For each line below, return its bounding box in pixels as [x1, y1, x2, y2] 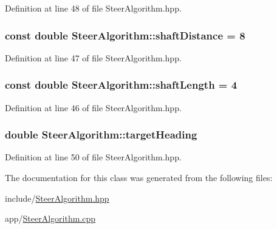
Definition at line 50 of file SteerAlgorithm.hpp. [5, 151, 182, 163]
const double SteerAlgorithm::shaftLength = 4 [5, 77, 238, 92]
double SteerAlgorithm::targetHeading [5, 127, 197, 142]
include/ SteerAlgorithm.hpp [5, 191, 109, 204]
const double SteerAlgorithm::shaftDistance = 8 [5, 27, 245, 43]
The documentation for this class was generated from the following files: [5, 171, 273, 184]
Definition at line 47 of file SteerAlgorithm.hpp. [5, 51, 182, 64]
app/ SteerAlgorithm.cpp [5, 212, 96, 225]
